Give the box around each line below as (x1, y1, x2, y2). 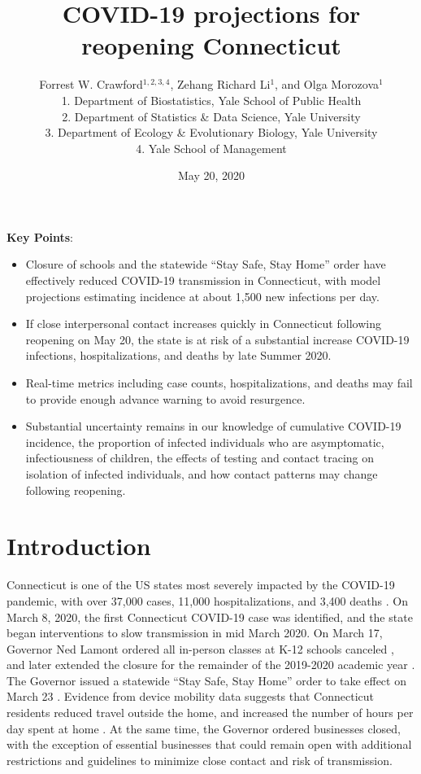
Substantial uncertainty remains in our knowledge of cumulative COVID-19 (25, 418, 401, 435)
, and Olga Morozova (275, 76, 380, 93)
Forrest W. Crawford (39, 76, 143, 93)
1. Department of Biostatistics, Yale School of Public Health (61, 91, 362, 108)
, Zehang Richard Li (170, 76, 271, 93)
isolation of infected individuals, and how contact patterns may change (25, 466, 378, 482)
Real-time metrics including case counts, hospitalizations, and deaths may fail (25, 374, 413, 391)
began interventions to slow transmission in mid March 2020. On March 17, (7, 624, 383, 641)
